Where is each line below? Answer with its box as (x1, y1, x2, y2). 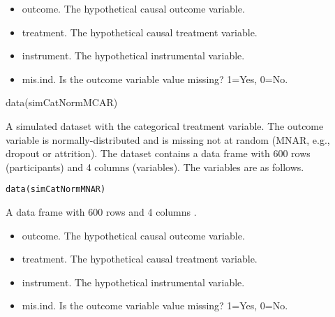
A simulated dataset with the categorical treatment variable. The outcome (6, 118, 324, 133)
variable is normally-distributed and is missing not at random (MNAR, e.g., (6, 132, 330, 147)
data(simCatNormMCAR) (6, 95, 118, 110)
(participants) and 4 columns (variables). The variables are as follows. (6, 159, 304, 174)
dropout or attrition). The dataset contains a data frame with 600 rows (6, 146, 311, 161)
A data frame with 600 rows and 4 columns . (6, 205, 197, 219)
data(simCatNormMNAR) (6, 184, 106, 195)
